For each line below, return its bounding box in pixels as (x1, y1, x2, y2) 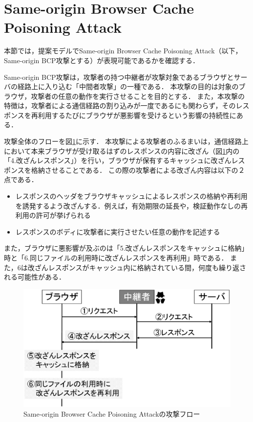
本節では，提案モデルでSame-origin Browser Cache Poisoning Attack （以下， (4, 46, 242, 56)
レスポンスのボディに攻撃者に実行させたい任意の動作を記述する (15, 226, 220, 236)
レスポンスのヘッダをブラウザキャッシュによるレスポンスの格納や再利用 (15, 191, 248, 201)
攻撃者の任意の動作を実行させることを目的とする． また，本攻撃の (31, 91, 245, 101)
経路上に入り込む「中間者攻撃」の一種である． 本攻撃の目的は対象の (17, 81, 239, 92)
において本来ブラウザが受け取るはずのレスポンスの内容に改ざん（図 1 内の (4, 145, 240, 156)
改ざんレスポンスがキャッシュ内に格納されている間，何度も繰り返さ (27, 262, 247, 272)
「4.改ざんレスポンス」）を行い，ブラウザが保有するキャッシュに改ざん (4, 155, 232, 165)
